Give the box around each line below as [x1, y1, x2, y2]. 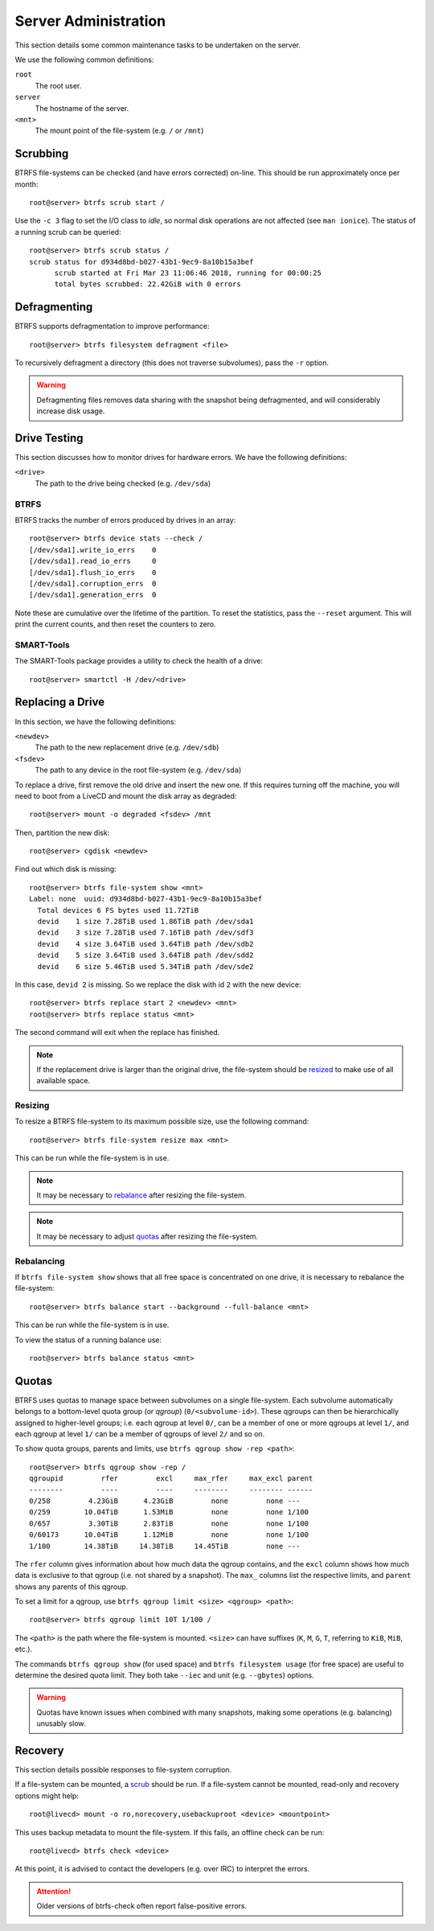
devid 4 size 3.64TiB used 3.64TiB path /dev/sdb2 [37, 939, 254, 948]
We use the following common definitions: [14, 55, 154, 64]
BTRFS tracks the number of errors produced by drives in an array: [14, 516, 236, 524]
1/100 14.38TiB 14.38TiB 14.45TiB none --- [29, 1541, 301, 1551]
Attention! [36, 1886, 72, 1896]
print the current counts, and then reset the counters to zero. [14, 619, 216, 629]
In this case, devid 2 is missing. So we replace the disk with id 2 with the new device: [14, 980, 301, 989]
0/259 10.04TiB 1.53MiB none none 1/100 [29, 1508, 309, 1517]
